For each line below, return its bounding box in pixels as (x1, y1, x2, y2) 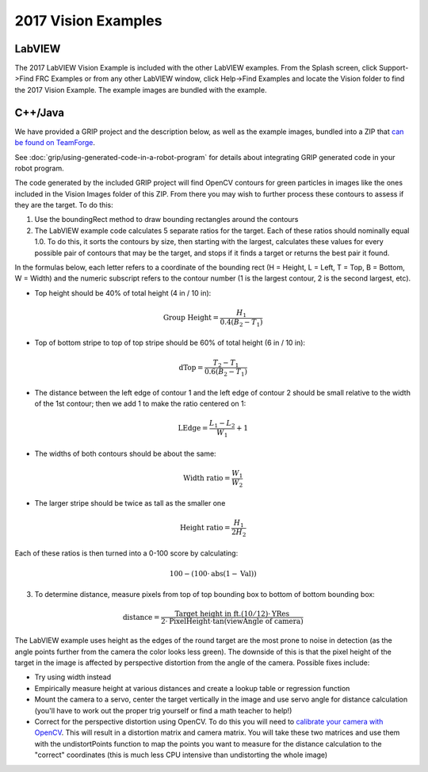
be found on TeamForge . (14, 138, 95, 147)
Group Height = (162, 313, 220, 323)
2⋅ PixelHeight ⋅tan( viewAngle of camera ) (160, 617, 304, 626)
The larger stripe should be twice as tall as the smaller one (34, 499, 226, 508)
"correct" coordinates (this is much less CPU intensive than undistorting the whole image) (34, 750, 328, 760)
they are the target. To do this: (14, 201, 114, 210)
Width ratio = (183, 474, 231, 483)
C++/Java (14, 105, 65, 119)
